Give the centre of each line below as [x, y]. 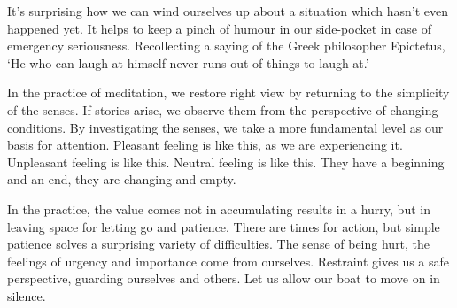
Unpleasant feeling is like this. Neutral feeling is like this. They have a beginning [226, 162]
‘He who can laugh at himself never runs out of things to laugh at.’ [188, 62]
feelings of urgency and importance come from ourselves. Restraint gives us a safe [228, 261]
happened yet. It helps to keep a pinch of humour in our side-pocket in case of [220, 28]
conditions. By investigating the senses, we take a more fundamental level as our [225, 127]
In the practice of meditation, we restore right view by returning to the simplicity [228, 92]
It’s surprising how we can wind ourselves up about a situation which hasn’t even [228, 11]
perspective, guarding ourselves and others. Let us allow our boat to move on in [224, 278]
